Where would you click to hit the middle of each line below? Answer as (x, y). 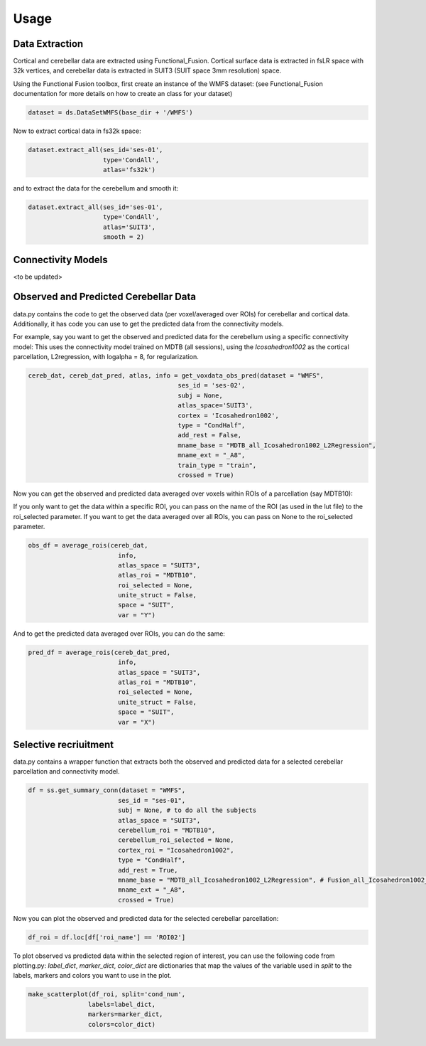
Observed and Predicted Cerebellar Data (105, 297)
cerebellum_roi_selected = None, (176, 840)
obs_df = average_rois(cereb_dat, (88, 545)
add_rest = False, (210, 435)
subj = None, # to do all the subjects (187, 810)
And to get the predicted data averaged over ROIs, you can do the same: (119, 634)
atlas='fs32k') (130, 170)
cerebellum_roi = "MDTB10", (166, 830)
